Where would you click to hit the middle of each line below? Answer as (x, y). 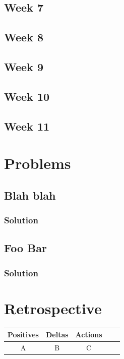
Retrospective (53, 308)
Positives (23, 335)
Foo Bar (25, 248)
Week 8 (24, 37)
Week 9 (24, 66)
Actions (89, 335)
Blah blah (30, 195)
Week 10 (27, 96)
